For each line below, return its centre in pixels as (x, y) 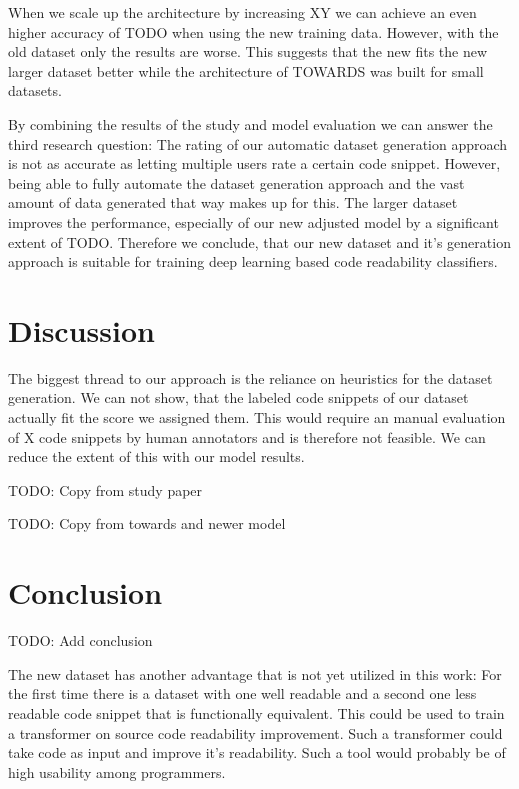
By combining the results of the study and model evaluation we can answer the (250, 123)
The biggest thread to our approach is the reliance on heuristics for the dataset (250, 377)
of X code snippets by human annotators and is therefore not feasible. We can (247, 436)
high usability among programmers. (117, 771)
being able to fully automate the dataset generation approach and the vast (236, 182)
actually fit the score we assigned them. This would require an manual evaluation (257, 417)
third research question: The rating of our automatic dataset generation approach (258, 143)
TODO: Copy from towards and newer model (147, 523)
